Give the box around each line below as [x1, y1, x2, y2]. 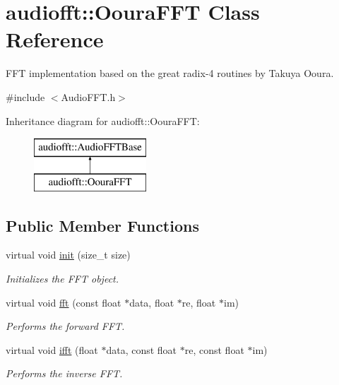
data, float [129, 295, 174, 309]
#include [6, 89, 45, 104]
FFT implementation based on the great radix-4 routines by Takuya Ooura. [6, 66, 334, 81]
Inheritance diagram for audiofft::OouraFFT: [6, 113, 200, 128]
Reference [6, 25, 104, 54]
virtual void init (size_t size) [6, 247, 131, 262]
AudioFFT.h [61, 89, 116, 104]
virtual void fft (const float [6, 295, 121, 309]
